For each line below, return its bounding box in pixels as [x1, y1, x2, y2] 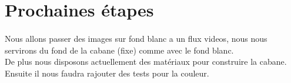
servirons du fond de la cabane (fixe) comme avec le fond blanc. [5, 44, 234, 56]
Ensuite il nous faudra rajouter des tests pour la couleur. [5, 67, 209, 79]
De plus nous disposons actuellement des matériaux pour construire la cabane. [5, 55, 287, 68]
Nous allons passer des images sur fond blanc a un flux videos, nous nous [5, 32, 267, 44]
